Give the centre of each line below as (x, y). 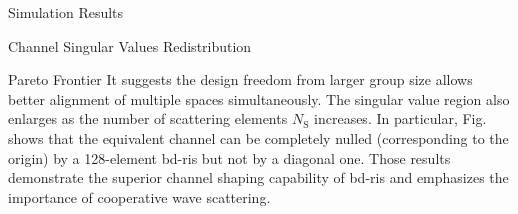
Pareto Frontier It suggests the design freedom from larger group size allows (240, 79)
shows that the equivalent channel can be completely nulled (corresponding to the (258, 137)
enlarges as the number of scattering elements (148, 118)
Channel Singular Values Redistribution (130, 45)
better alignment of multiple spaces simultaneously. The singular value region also (259, 98)
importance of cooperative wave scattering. (139, 196)
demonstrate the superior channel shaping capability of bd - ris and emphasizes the (258, 177)
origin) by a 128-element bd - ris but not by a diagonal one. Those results (229, 157)
